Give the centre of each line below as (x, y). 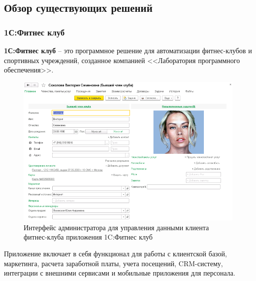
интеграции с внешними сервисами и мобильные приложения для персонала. (120, 273)
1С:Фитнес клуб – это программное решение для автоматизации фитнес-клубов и (128, 50)
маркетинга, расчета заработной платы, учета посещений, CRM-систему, (113, 263)
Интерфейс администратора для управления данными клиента (116, 227)
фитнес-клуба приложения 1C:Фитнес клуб (88, 237)
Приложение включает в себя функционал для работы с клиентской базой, (115, 254)
